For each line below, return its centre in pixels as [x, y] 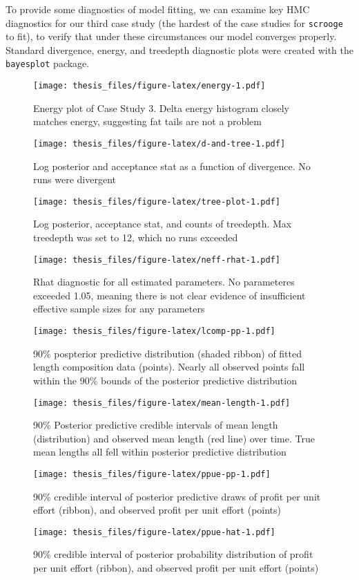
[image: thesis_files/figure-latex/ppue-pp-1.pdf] [152, 474]
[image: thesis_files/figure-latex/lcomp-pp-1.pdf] [154, 331]
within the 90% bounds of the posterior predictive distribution [165, 380]
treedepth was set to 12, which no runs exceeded [136, 237]
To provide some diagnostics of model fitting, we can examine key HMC [158, 9]
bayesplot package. [48, 63]
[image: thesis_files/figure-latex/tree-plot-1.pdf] [157, 202]
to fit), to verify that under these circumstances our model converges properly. [171, 36]
